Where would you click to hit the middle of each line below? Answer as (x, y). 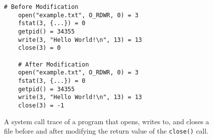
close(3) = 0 (39, 48)
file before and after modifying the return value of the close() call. (106, 131)
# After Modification (53, 64)
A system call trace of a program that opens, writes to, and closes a (107, 121)
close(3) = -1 (41, 105)
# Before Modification (41, 7)
